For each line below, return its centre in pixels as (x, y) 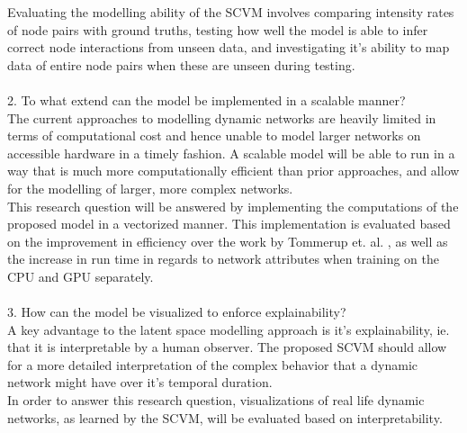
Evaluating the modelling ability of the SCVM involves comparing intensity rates (231, 12)
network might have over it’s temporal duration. (140, 382)
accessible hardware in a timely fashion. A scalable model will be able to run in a (231, 153)
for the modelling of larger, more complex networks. (150, 188)
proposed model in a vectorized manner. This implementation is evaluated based (229, 224)
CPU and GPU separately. (81, 276)
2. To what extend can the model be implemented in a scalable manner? (207, 99)
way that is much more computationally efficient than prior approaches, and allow (233, 171)
